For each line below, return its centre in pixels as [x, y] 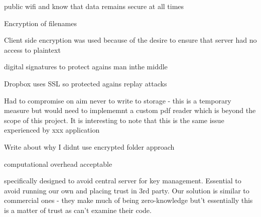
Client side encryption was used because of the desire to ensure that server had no [130, 40]
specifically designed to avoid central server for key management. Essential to [123, 181]
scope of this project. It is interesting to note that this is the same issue [114, 120]
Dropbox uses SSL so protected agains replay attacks [86, 83]
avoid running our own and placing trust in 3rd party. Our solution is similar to [127, 190]
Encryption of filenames [40, 23]
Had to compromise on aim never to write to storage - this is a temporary [118, 100]
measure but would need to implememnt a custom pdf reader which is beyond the [130, 110]
